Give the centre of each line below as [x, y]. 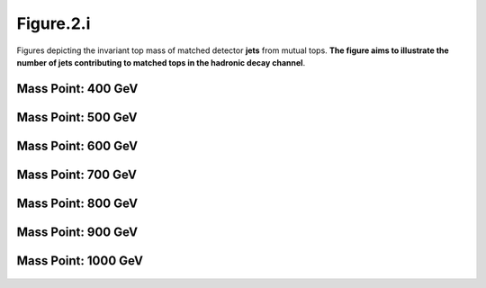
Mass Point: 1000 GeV [80, 261]
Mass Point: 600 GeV [77, 145]
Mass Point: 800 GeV [77, 203]
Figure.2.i [54, 23]
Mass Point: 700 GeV [76, 174]
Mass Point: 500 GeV [77, 117]
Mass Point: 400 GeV [77, 89]
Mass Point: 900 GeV [77, 232]
